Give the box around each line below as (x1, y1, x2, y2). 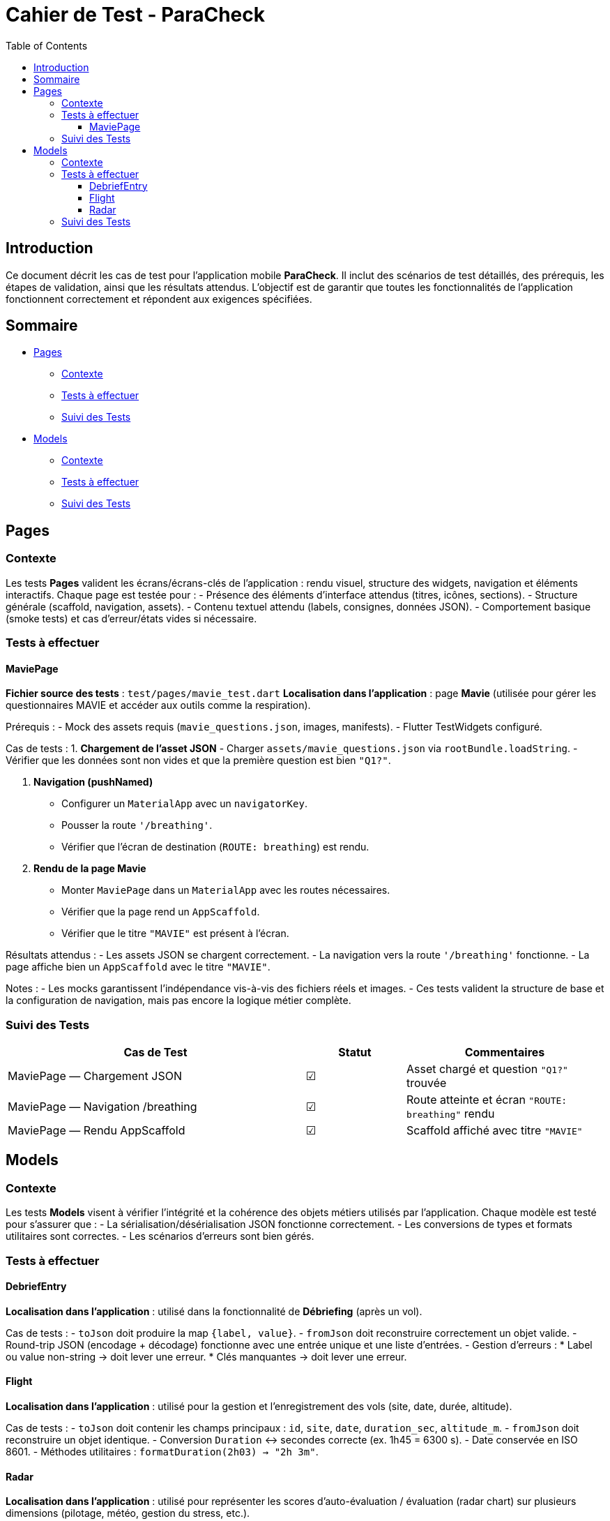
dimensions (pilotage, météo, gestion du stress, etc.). (6, 1507, 250, 1520)
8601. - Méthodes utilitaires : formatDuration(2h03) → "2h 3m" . (6, 1446, 319, 1458)
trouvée (406, 1076, 447, 1090)
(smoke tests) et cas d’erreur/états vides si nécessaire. (6, 612, 257, 624)
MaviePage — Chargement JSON (8, 1069, 182, 1083)
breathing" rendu (406, 1107, 495, 1121)
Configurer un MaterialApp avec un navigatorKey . (61, 797, 307, 810)
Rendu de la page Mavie (33, 862, 146, 875)
